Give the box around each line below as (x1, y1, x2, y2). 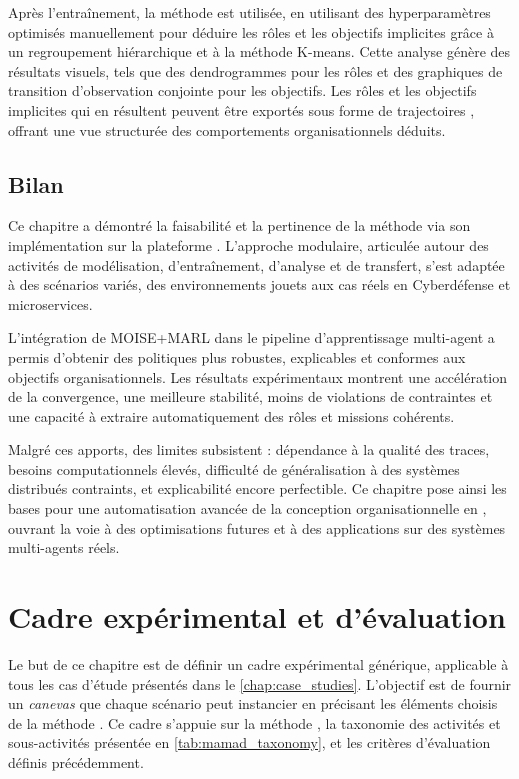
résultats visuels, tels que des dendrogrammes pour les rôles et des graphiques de (8, 60, 503, 81)
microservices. (8, 293, 93, 314)
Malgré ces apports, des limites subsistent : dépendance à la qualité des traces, (8, 439, 490, 460)
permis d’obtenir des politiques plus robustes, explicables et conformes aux (8, 346, 466, 367)
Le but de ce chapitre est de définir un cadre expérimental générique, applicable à (8, 653, 509, 674)
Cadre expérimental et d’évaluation (8, 596, 506, 637)
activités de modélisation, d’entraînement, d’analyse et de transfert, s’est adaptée (8, 254, 505, 275)
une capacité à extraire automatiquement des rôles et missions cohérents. (8, 405, 455, 426)
